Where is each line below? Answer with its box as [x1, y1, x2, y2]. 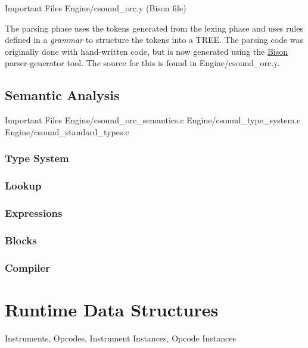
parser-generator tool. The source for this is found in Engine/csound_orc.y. [5, 57, 280, 69]
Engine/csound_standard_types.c [5, 125, 129, 138]
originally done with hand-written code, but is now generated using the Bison [5, 45, 288, 57]
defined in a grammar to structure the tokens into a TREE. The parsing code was [5, 33, 304, 46]
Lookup [5, 178, 42, 193]
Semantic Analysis [5, 86, 120, 104]
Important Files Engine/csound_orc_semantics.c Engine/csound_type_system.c [5, 114, 301, 126]
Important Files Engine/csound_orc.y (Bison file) [5, 2, 186, 14]
